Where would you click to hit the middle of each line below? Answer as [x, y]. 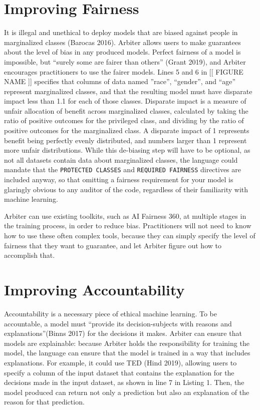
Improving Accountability [94, 290]
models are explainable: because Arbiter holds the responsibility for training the [127, 343]
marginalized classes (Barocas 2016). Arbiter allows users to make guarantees [122, 42]
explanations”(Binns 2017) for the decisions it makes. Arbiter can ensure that [123, 333]
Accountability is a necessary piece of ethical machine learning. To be [110, 313]
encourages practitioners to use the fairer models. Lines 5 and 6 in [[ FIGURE [124, 71]
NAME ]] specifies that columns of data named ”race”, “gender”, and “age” [120, 81]
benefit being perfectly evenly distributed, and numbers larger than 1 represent [125, 140]
